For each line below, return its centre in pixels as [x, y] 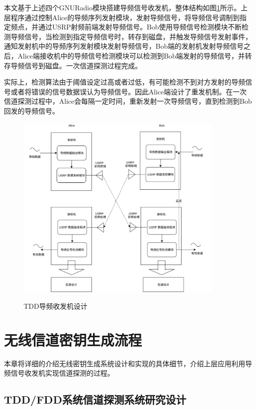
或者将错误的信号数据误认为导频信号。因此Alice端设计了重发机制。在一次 [128, 91]
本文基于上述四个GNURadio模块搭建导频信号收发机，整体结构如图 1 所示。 [122, 7]
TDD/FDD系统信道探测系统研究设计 [95, 399]
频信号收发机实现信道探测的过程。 [59, 373]
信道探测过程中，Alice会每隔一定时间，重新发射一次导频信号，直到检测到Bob [128, 101]
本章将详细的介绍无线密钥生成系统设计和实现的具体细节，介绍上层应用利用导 [128, 363]
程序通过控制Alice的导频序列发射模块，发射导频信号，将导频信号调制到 [125, 17]
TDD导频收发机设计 [56, 306]
